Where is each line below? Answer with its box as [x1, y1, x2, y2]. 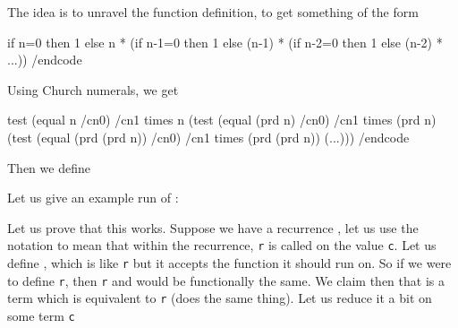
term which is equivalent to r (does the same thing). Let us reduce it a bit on [7, 289, 432, 307]
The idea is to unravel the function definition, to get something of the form [7, 3, 419, 21]
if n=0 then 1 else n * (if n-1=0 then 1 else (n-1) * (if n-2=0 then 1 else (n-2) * [7, 32, 443, 51]
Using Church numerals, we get [7, 80, 179, 99]
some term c [7, 306, 75, 324]
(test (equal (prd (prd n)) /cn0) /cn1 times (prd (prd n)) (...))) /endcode [7, 127, 410, 146]
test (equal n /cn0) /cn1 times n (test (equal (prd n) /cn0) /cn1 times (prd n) [7, 110, 437, 129]
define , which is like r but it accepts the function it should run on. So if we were [7, 254, 452, 272]
